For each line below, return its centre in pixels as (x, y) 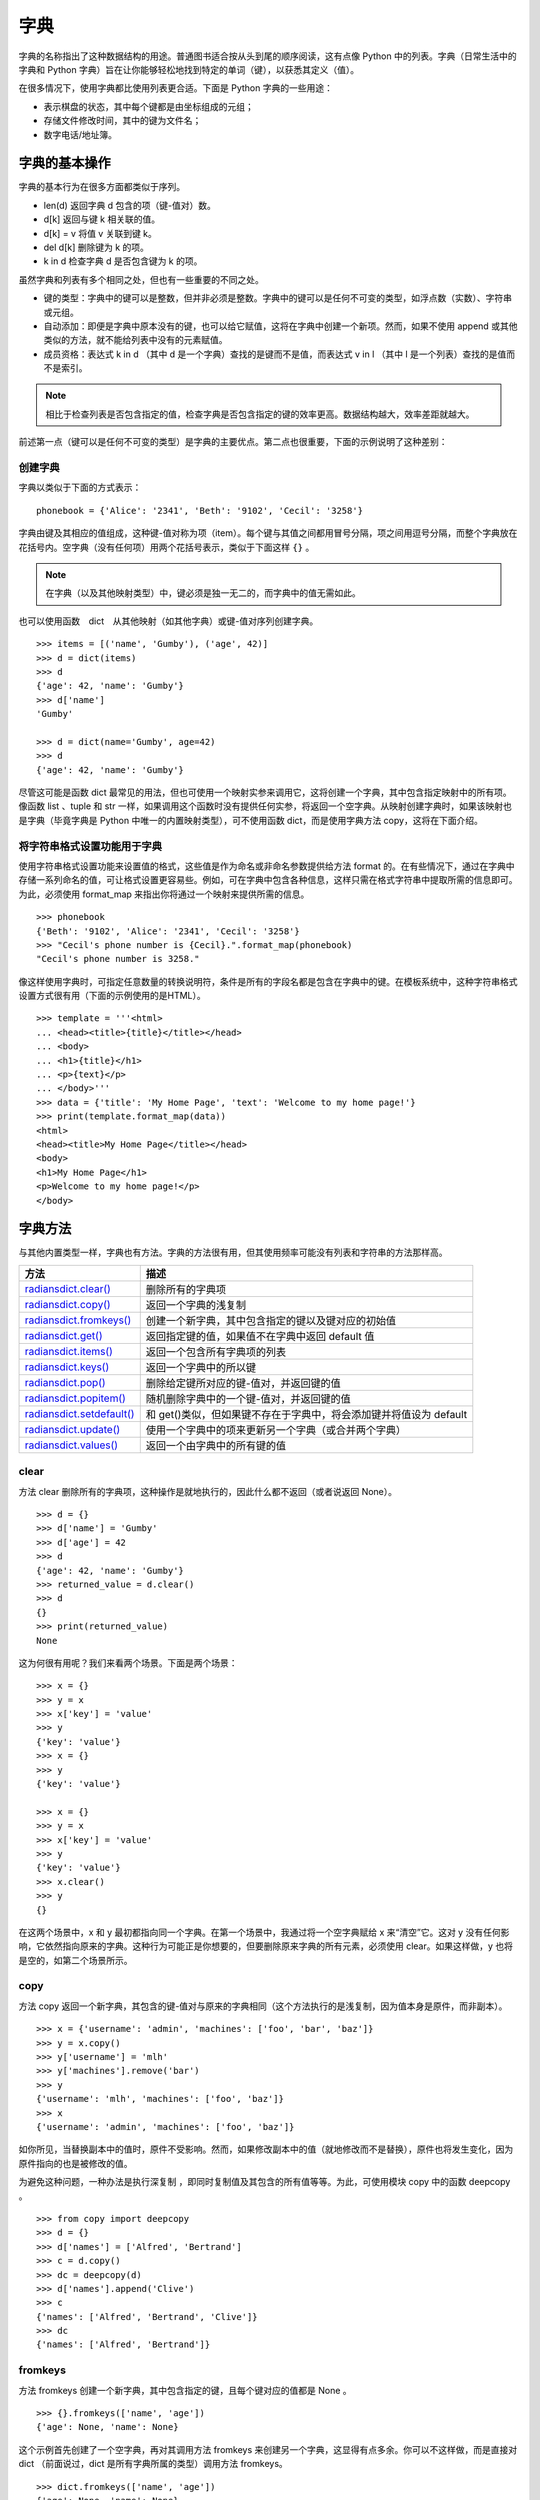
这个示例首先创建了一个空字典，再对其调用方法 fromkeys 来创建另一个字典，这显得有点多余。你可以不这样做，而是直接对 (268, 2449)
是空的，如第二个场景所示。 (75, 1960)
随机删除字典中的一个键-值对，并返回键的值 (248, 1398)
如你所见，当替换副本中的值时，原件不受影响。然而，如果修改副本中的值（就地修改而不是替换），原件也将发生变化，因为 (266, 2149)
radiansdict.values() (71, 1445)
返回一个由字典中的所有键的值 (216, 1445)
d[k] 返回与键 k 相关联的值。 (101, 219)
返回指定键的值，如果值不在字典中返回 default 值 (260, 1336)
